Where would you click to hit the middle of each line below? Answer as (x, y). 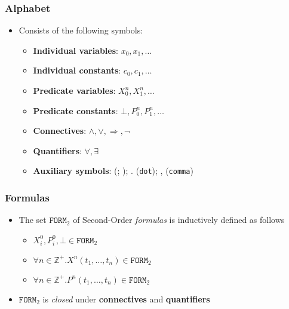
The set (33, 220)
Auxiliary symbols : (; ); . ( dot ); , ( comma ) (113, 171)
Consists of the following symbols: (81, 30)
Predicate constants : (76, 110)
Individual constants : (77, 70)
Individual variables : (76, 50)
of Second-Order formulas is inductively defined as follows (179, 220)
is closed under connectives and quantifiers (126, 299)
